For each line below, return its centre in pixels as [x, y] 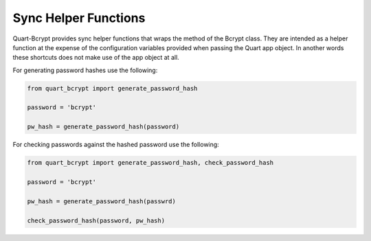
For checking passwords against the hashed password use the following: [116, 145]
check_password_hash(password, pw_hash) [96, 220]
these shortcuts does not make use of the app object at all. [96, 58]
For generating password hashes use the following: [85, 70]
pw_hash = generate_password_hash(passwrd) [102, 201]
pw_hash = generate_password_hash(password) [103, 127]
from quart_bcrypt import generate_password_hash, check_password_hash [150, 163]
